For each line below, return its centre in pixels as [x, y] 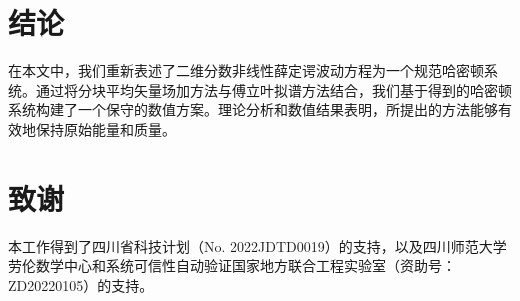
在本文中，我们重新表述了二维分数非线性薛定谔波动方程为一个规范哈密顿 [246, 70]
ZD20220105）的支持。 [81, 284]
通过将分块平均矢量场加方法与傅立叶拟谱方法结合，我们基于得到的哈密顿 [273, 89]
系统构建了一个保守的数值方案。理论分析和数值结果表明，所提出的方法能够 [253, 109]
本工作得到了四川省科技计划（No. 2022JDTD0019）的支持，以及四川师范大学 [257, 245]
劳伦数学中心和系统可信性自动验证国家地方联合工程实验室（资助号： [232, 265]
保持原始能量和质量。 [105, 128]
